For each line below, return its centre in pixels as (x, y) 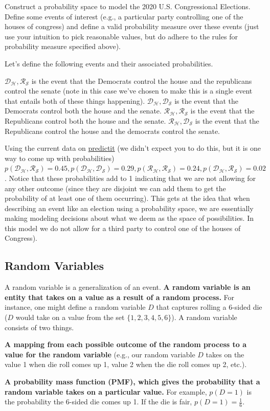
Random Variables (54, 266)
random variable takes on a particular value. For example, (106, 391)
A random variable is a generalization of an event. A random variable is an (128, 287)
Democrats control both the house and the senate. (83, 111)
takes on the (225, 354)
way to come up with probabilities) (60, 158)
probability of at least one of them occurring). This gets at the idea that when (127, 198)
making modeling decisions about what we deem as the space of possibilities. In (129, 218)
